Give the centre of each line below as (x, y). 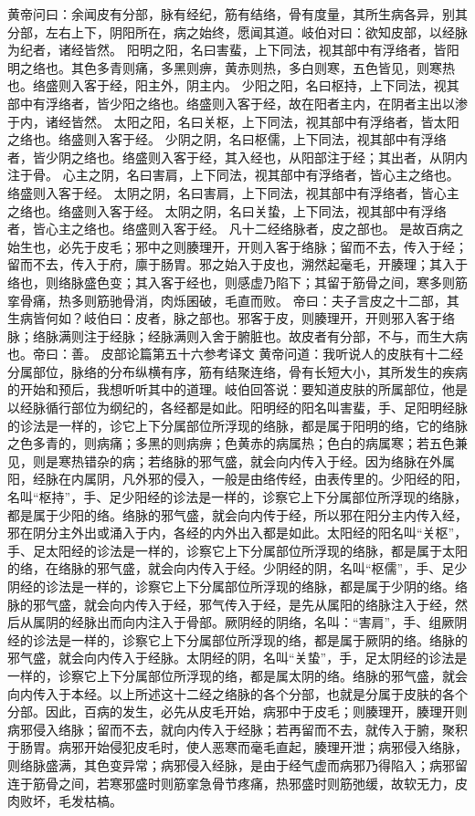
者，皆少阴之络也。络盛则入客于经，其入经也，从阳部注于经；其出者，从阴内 (237, 157)
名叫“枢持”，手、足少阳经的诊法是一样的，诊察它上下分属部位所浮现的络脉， (237, 497)
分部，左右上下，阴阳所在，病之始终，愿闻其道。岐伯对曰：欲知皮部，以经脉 (237, 31)
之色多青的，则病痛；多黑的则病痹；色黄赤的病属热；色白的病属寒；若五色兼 (237, 443)
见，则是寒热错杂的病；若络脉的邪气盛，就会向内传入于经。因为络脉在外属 (231, 460)
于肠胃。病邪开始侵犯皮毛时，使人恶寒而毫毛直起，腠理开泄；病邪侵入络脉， (237, 747)
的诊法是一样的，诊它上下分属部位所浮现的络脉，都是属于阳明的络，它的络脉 (237, 425)
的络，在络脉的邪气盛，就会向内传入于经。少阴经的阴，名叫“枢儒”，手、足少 (237, 568)
